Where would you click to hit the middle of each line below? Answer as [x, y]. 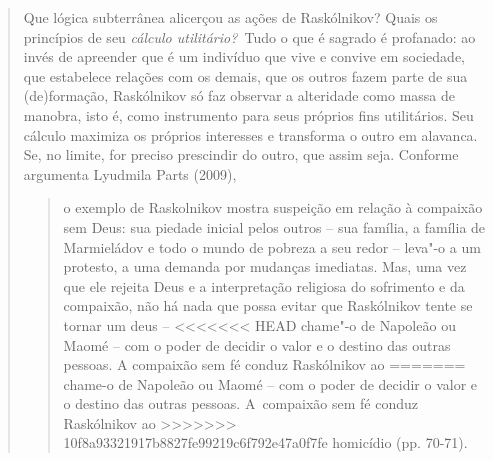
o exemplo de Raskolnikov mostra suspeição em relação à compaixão [273, 207]
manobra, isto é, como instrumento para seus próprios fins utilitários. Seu [248, 114]
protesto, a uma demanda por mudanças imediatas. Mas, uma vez [265, 266]
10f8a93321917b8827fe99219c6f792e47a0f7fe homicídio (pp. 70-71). [265, 442]
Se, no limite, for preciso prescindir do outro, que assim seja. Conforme [241, 154]
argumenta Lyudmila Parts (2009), [130, 173]
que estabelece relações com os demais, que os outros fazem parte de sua [245, 75]
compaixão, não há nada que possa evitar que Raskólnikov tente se [268, 305]
